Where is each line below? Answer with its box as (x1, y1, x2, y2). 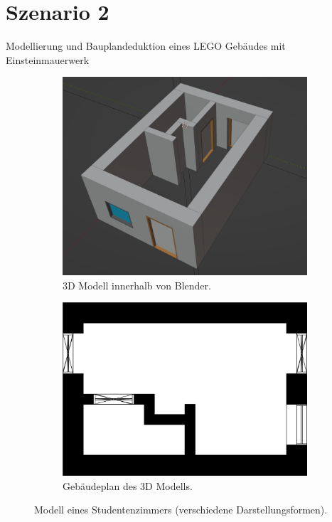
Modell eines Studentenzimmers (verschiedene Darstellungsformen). (34, 502, 328, 517)
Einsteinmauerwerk (6, 52, 90, 67)
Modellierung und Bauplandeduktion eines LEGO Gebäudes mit (6, 38, 286, 53)
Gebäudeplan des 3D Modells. (63, 478, 193, 493)
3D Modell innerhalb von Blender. (63, 277, 211, 292)
